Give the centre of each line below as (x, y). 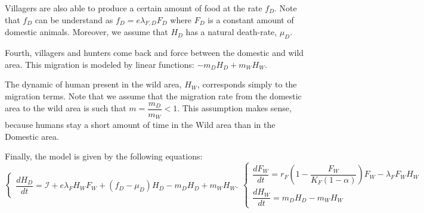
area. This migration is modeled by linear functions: (100, 64)
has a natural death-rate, (231, 32)
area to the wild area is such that (66, 108)
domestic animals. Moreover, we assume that (86, 32)
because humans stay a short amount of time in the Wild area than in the (140, 125)
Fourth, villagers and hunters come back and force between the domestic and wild (154, 53)
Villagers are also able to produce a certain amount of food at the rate (134, 8)
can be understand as (74, 19)
